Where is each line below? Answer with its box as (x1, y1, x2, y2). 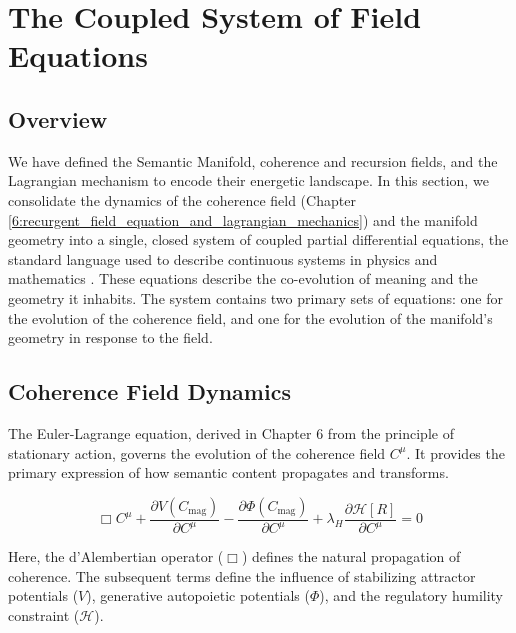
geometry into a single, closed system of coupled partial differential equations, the (8, 229, 509, 250)
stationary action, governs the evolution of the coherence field (8, 442, 386, 463)
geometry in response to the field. (8, 327, 213, 348)
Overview (8, 103, 108, 134)
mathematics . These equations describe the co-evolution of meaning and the (8, 268, 478, 289)
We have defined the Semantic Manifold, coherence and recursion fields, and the (8, 150, 498, 171)
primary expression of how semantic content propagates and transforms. (8, 462, 449, 483)
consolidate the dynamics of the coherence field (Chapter (8, 189, 356, 210)
